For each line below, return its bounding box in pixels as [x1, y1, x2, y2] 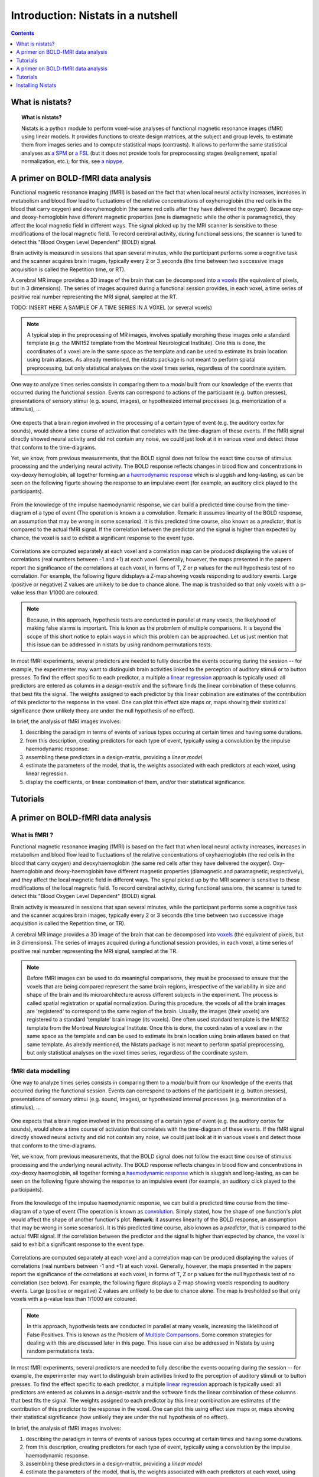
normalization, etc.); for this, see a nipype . [21, 158, 124, 165]
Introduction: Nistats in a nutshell [11, 9, 178, 22]
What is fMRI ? [11, 831, 54, 839]
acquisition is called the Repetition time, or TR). [11, 920, 126, 927]
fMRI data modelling [11, 1066, 70, 1075]
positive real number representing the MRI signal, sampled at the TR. [11, 947, 178, 954]
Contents [11, 30, 35, 37]
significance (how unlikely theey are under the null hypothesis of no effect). [11, 707, 195, 714]
